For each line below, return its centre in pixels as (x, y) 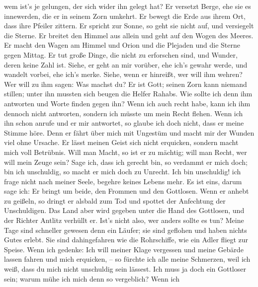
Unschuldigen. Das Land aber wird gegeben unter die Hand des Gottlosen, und (124, 210)
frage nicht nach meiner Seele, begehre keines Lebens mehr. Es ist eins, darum (123, 181)
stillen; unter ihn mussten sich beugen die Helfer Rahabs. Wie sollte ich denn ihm (128, 94)
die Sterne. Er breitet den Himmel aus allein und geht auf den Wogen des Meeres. (129, 35)
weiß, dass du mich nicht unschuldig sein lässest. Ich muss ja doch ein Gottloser (125, 269)
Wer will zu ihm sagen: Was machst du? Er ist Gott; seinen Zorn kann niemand (126, 84)
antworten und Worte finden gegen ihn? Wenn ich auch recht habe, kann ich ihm (127, 103)
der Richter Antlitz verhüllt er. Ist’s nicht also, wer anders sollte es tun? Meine (124, 220)
